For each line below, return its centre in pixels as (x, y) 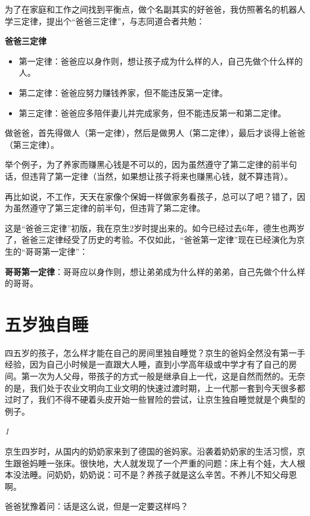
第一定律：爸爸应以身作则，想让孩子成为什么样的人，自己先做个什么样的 (161, 61)
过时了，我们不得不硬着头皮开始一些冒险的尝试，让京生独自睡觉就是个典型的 (155, 399)
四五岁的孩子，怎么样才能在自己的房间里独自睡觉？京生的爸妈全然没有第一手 (155, 352)
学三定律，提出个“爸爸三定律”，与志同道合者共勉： (105, 21)
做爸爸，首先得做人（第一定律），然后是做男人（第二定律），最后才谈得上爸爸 (155, 133)
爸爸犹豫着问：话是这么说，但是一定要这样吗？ (97, 506)
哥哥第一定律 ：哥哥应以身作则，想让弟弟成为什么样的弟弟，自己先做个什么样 (155, 271)
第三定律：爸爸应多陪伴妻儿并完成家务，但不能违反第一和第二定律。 (152, 112)
